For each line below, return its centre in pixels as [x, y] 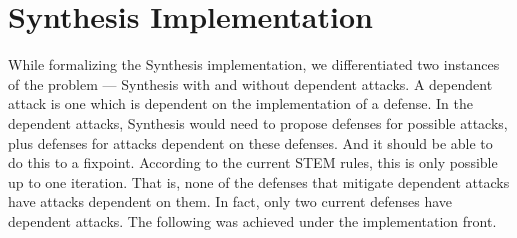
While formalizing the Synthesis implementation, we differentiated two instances [254, 64]
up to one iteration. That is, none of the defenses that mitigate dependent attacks [259, 181]
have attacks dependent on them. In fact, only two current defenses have [230, 201]
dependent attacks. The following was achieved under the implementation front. [252, 220]
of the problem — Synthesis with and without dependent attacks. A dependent [250, 83]
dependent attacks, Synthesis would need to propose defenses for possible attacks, [258, 122]
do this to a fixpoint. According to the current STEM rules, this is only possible [253, 162]
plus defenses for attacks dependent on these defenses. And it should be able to [250, 142]
